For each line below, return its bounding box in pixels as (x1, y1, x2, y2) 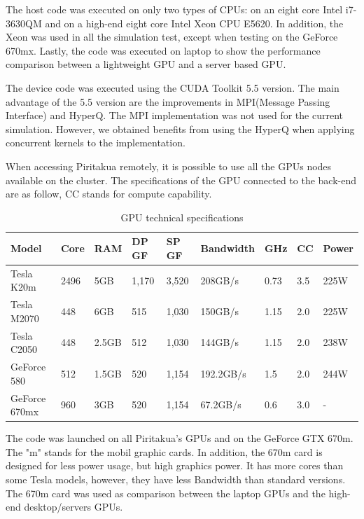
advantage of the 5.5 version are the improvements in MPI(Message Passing (6, 94, 330, 109)
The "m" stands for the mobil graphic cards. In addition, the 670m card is (6, 444, 323, 459)
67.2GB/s (200, 397, 241, 412)
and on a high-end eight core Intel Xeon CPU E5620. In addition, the (45, 15, 344, 30)
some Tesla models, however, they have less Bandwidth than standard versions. (6, 471, 346, 486)
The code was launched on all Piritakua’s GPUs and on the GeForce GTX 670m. (6, 431, 353, 445)
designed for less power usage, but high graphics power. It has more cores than (6, 458, 344, 473)
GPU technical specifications (120, 209, 244, 224)
